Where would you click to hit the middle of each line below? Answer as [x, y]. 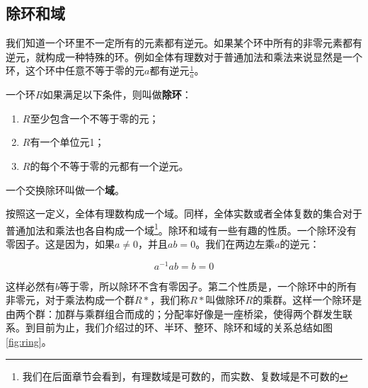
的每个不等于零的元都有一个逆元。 [109, 166]
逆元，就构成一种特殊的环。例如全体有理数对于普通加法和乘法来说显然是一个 [184, 56]
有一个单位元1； [67, 142]
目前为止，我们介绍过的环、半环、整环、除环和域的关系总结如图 [184, 327]
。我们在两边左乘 [235, 244]
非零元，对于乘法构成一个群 [70, 300]
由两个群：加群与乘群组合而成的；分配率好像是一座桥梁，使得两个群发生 [174, 313]
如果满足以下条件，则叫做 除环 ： [117, 95]
